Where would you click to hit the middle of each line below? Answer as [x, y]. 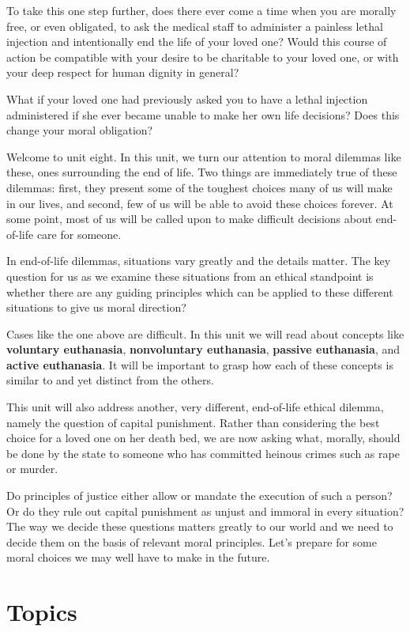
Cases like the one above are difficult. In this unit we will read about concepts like [205, 333]
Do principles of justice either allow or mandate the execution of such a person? [199, 496]
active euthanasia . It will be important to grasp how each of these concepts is [200, 364]
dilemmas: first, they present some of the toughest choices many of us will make [199, 187]
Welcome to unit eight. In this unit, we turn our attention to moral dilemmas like [204, 156]
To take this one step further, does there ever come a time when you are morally [201, 10]
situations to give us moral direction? [96, 307]
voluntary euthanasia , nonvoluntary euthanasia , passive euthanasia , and [203, 349]
